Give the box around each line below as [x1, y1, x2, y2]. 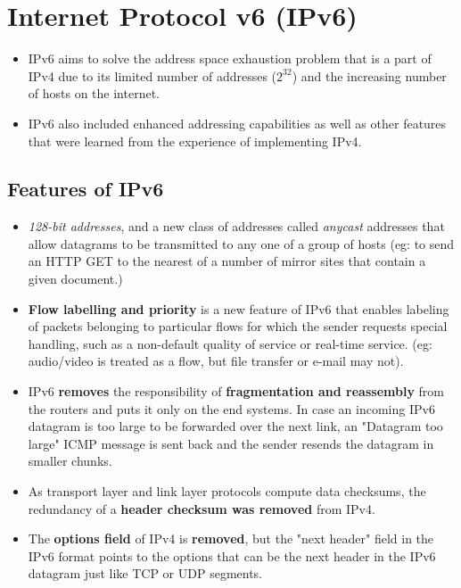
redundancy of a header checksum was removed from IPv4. [28, 499, 375, 518]
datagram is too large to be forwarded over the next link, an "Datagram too [28, 417, 443, 435]
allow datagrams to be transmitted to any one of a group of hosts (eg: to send [28, 234, 455, 253]
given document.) [28, 269, 123, 288]
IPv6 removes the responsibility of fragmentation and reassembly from [28, 382, 445, 401]
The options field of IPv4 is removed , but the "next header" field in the [28, 529, 434, 548]
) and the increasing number [292, 66, 447, 85]
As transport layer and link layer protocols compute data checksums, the [28, 482, 426, 501]
